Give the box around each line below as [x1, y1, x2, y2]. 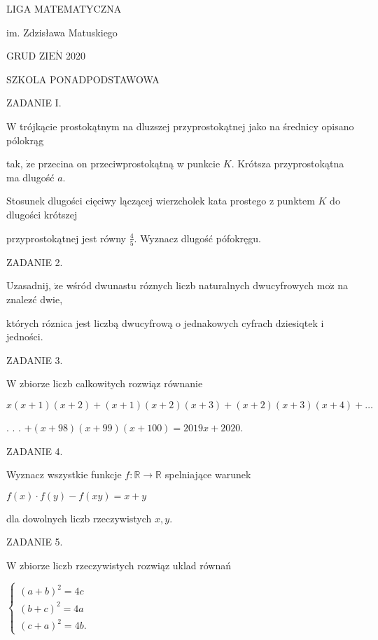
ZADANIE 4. [6, 443, 63, 458]
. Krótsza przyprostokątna [231, 156, 344, 171]
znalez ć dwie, [6, 292, 63, 307]
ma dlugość [6, 169, 55, 184]
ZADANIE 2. [6, 254, 63, 269]
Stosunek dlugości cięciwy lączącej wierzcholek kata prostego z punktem [6, 193, 315, 208]
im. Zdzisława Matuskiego [6, 25, 118, 39]
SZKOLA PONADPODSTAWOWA [6, 71, 160, 86]
